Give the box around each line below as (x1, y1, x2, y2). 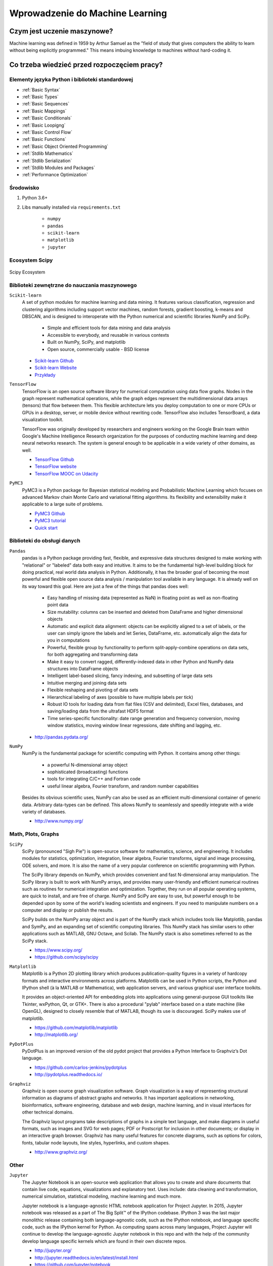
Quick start (34, 525, 58, 531)
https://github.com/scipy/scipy (34, 954, 99, 960)
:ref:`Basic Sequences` (22, 101, 70, 107)
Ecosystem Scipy (9, 256, 53, 263)
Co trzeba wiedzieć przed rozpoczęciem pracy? (9, 61, 163, 69)
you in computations (47, 637, 90, 643)
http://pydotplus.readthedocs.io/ (34, 1072, 103, 1078)
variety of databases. (22, 809, 67, 815)
